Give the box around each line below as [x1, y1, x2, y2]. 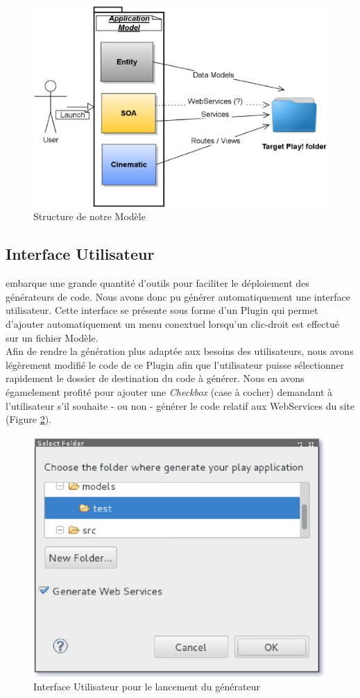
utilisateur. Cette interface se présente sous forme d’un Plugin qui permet [6, 303, 318, 317]
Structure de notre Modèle [33, 209, 146, 224]
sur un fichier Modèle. [6, 330, 98, 344]
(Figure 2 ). [6, 412, 51, 426]
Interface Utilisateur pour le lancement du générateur [33, 679, 260, 694]
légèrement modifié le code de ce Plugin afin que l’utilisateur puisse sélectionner [6, 357, 345, 372]
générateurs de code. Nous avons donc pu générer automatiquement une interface [6, 289, 351, 304]
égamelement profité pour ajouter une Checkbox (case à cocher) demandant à [6, 384, 333, 399]
